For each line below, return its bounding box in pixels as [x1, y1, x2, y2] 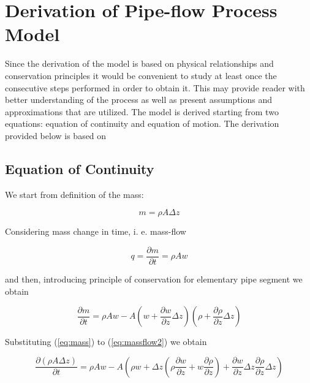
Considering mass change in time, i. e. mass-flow [5, 225, 186, 238]
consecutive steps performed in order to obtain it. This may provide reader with [5, 81, 305, 94]
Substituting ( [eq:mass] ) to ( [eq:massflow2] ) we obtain [5, 335, 207, 348]
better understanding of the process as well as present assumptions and [5, 93, 273, 106]
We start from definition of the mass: [5, 188, 144, 200]
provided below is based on [5, 129, 107, 142]
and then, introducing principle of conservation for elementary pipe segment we [5, 272, 303, 285]
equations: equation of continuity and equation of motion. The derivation [5, 117, 279, 130]
